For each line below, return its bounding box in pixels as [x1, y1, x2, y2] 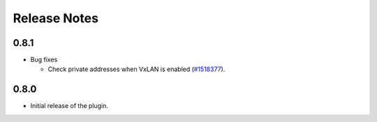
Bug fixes [30, 56, 58, 64]
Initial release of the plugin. [30, 102, 108, 110]
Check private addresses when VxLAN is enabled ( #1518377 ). [47, 65, 226, 73]
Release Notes [13, 10, 99, 26]
